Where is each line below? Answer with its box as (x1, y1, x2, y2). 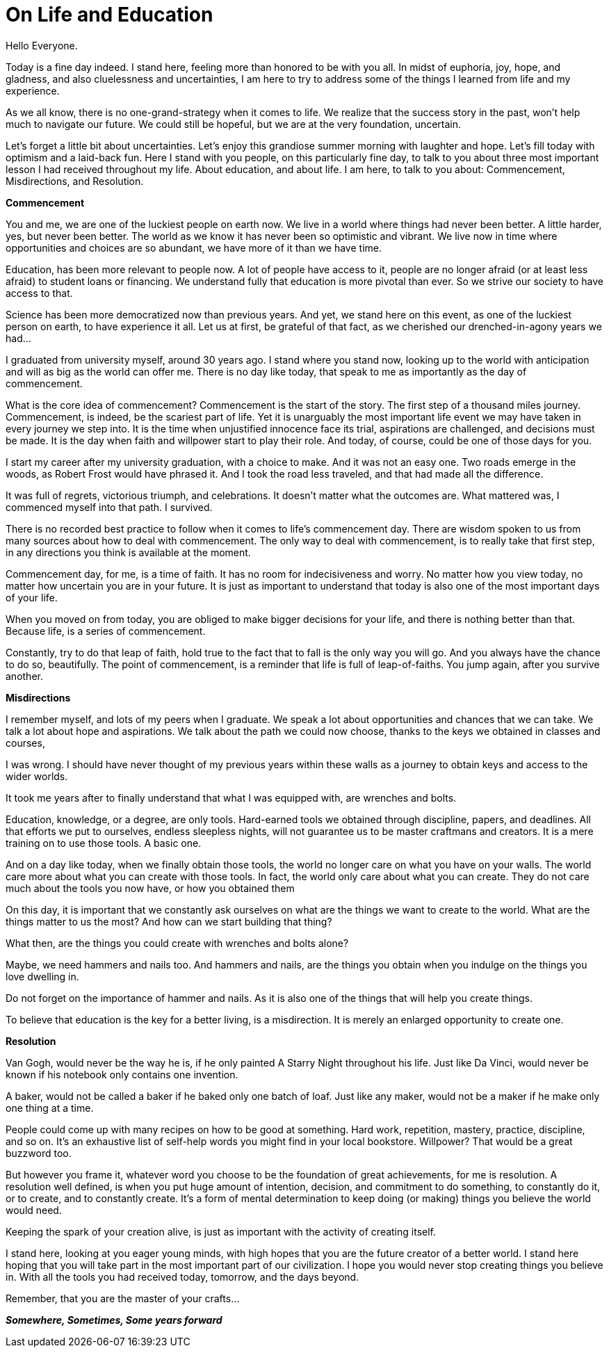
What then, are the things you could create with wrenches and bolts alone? (6, 937, 349, 949)
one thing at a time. (6, 1101, 94, 1114)
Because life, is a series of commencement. (6, 624, 206, 637)
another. (6, 670, 43, 682)
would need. (6, 1204, 62, 1216)
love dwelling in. (6, 970, 79, 982)
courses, (6, 736, 45, 749)
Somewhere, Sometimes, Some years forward (6, 1313, 222, 1326)
